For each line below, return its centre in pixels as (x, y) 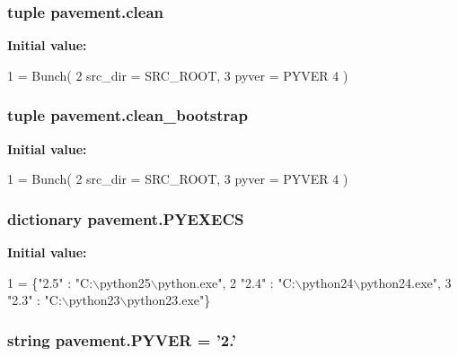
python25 (125, 282)
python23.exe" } (169, 300)
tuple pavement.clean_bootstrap (128, 115)
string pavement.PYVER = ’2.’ (122, 339)
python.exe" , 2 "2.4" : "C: (226, 282)
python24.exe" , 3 (406, 282)
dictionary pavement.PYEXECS (126, 218)
